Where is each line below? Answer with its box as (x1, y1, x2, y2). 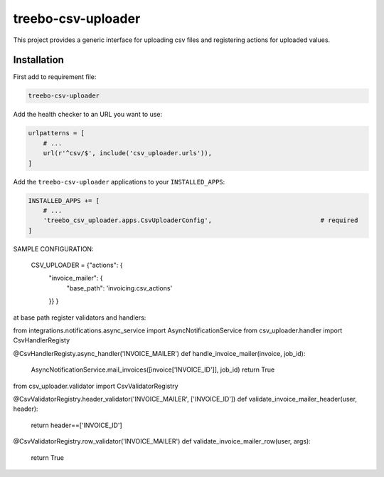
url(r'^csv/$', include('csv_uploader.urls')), (43, 150, 213, 157)
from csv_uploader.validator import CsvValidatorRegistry (13, 382, 178, 390)
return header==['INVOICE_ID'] (31, 421, 122, 429)
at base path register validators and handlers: (13, 313, 146, 322)
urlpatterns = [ (28, 129, 85, 137)
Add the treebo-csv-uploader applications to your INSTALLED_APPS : (13, 177, 225, 186)
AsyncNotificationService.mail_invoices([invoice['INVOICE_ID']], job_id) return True (31, 365, 275, 374)
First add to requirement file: (13, 73, 97, 81)
